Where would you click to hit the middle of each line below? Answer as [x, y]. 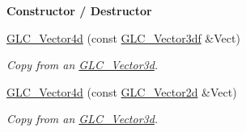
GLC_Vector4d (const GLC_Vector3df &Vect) [123, 37]
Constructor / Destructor [79, 10]
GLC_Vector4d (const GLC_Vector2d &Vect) [122, 91]
